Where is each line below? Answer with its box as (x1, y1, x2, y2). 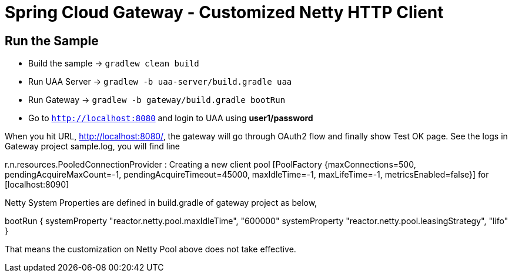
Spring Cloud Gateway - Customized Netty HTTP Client (5, 2, 444, 22)
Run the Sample (5, 33, 99, 48)
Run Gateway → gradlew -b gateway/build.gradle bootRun (28, 95, 286, 105)
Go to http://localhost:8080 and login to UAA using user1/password (28, 113, 313, 124)
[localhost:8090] (5, 179, 69, 190)
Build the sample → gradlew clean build (28, 58, 199, 69)
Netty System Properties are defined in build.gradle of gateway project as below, (5, 198, 317, 208)
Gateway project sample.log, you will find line (5, 141, 180, 152)
